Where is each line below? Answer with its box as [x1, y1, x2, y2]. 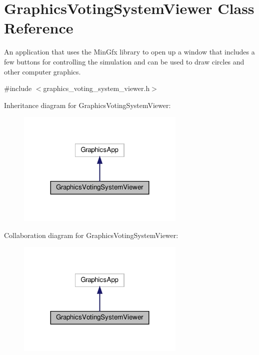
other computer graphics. [4, 66, 81, 76]
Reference [4, 17, 73, 38]
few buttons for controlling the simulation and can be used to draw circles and [4, 56, 244, 66]
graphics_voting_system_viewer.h [43, 83, 150, 93]
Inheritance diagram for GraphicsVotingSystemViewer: [4, 99, 171, 110]
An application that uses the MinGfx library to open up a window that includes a [4, 46, 255, 57]
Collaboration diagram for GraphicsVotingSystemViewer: [4, 229, 178, 240]
